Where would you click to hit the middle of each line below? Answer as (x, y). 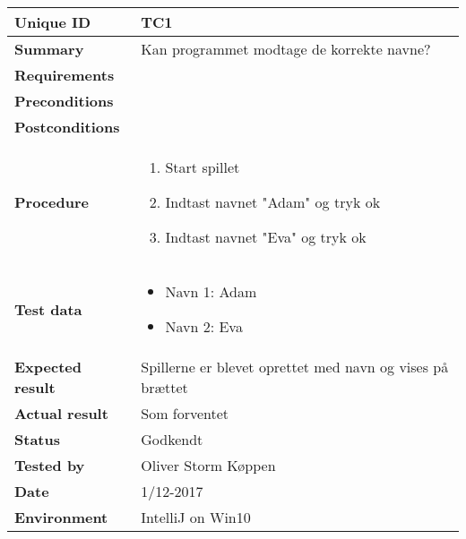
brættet (164, 387)
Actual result (61, 413)
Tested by (50, 465)
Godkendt (172, 439)
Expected (48, 367)
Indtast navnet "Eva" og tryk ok (266, 237)
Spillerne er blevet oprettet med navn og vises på (295, 367)
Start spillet (203, 167)
